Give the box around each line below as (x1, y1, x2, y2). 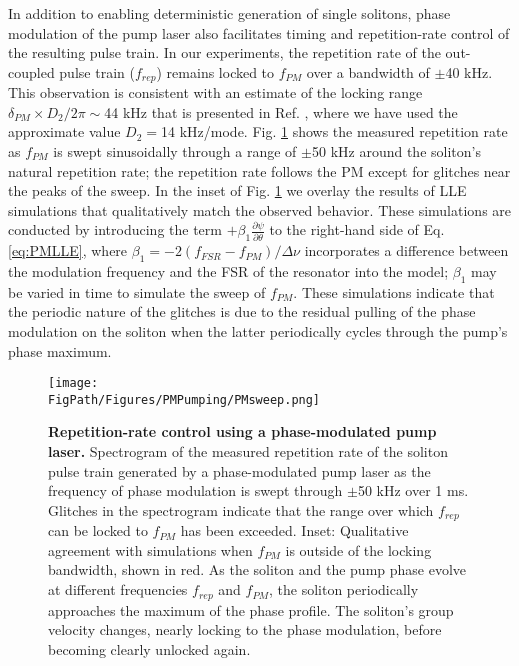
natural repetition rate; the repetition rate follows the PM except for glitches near (8, 160, 511, 181)
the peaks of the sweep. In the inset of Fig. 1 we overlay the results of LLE (8, 180, 467, 201)
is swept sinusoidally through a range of (53, 141, 297, 162)
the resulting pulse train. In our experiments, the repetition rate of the (8, 42, 441, 63)
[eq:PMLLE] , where (8, 240, 128, 261)
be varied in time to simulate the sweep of (8, 281, 266, 302)
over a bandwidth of (306, 61, 430, 82)
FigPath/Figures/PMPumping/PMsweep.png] (48, 392, 321, 407)
